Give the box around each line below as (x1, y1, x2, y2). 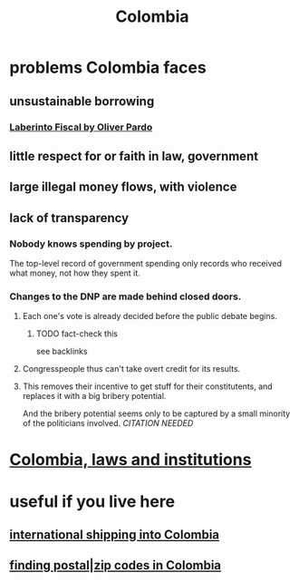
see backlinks (35, 346, 88, 357)
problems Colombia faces (9, 57, 207, 78)
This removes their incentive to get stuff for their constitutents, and (22, 381, 274, 392)
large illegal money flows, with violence (9, 179, 237, 195)
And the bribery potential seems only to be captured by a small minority (22, 408, 291, 419)
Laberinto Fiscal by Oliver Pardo (9, 121, 153, 133)
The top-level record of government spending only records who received (9, 257, 283, 268)
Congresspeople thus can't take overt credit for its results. (22, 364, 241, 374)
